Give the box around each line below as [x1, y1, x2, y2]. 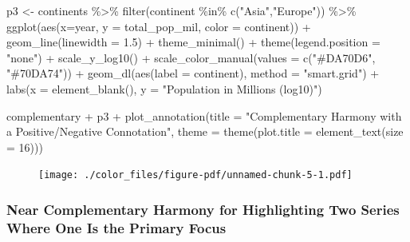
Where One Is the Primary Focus [6, 217, 227, 237]
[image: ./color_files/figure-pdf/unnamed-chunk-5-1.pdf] [38, 169, 353, 181]
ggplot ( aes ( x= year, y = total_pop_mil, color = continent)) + [6, 18, 311, 34]
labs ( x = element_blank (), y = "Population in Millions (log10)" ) [6, 80, 322, 97]
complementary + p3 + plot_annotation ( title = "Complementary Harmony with [6, 107, 402, 124]
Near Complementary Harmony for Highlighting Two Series [6, 199, 400, 219]
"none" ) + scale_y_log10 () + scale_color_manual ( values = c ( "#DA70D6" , [6, 49, 376, 65]
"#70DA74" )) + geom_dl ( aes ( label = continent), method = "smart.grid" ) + [6, 65, 380, 81]
